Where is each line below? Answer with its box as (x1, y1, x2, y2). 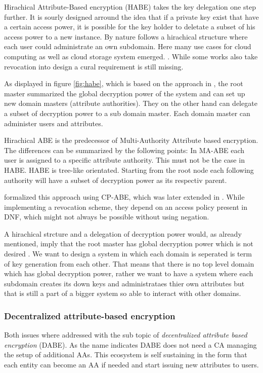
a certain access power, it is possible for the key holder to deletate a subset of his (4, 21, 255, 32)
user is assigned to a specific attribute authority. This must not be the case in (4, 155, 245, 165)
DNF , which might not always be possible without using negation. (4, 211, 209, 222)
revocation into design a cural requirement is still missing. (4, 61, 184, 71)
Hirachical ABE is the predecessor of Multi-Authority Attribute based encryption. (4, 135, 258, 145)
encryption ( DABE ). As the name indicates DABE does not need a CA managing (4, 339, 257, 350)
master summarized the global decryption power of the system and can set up (4, 88, 245, 98)
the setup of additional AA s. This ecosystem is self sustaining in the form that (4, 349, 247, 360)
